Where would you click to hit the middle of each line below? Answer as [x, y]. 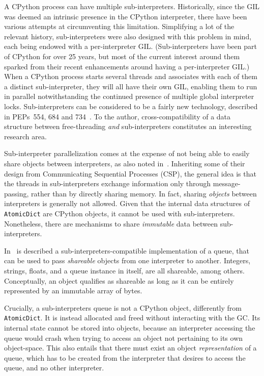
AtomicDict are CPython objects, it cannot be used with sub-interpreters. [120, 213]
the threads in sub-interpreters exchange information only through [108, 183]
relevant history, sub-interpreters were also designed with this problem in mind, [128, 36]
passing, [17, 193]
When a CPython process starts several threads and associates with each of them [131, 76]
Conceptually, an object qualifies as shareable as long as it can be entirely [119, 280]
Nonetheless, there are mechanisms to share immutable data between [111, 223]
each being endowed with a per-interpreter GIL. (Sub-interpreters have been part [130, 46]
